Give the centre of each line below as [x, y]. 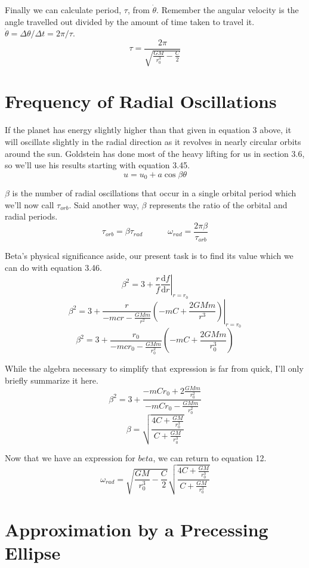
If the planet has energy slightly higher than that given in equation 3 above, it [148, 130]
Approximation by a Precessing [137, 529]
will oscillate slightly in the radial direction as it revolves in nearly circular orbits [153, 141]
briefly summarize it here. [52, 380]
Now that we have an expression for [70, 458]
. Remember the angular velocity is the [228, 10]
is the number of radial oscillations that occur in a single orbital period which [154, 193]
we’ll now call [30, 204]
